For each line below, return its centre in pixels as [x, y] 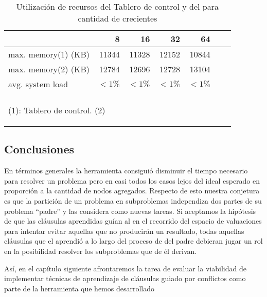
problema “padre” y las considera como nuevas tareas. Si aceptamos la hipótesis [130, 211]
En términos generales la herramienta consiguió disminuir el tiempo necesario [126, 171]
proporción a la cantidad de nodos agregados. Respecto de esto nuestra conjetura [132, 191]
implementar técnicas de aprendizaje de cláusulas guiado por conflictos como [125, 278]
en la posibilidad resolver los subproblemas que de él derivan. [101, 251]
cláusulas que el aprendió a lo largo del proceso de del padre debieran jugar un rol [133, 241]
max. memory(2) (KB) [49, 69]
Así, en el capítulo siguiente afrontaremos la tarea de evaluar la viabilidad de [125, 268]
